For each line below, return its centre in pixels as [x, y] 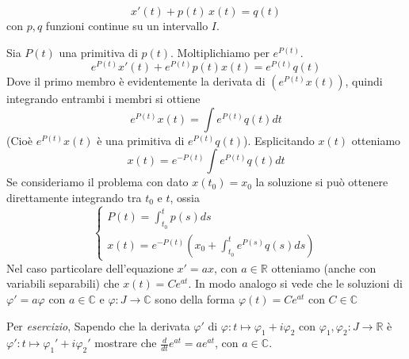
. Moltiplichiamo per [220, 52]
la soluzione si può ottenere [322, 182]
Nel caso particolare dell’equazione [90, 267]
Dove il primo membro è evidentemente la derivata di [136, 81]
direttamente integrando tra [74, 197]
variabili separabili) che [63, 283]
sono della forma [195, 299]
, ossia [185, 197]
